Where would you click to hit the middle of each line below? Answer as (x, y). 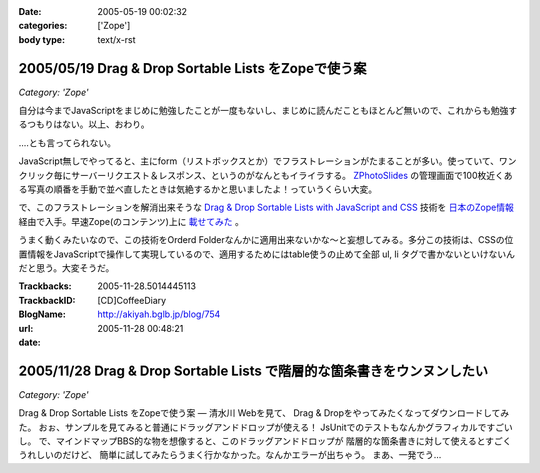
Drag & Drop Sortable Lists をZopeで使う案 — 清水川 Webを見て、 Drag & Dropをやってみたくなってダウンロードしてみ (264, 413)
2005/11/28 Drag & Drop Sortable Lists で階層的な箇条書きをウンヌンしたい (253, 370)
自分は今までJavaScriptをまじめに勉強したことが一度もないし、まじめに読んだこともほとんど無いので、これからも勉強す (268, 111)
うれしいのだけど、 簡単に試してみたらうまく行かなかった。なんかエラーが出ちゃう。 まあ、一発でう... (230, 455)
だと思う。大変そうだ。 (66, 267)
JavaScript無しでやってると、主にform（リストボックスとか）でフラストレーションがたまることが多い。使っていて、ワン (267, 161)
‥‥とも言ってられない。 (67, 142)
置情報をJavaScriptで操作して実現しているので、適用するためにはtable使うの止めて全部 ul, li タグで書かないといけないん (266, 254)
